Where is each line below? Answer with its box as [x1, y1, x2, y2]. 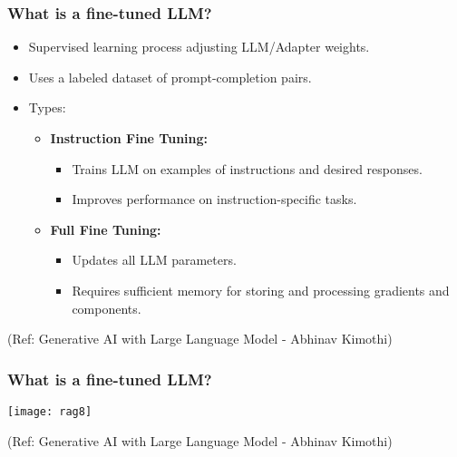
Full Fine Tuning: [50, 219, 161, 238]
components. [72, 298, 141, 317]
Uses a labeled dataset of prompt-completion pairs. [28, 67, 312, 86]
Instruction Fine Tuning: [50, 129, 209, 147]
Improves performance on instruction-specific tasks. [72, 190, 357, 209]
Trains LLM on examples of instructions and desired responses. [72, 159, 423, 178]
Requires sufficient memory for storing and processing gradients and [72, 280, 450, 299]
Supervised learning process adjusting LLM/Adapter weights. [28, 37, 370, 56]
